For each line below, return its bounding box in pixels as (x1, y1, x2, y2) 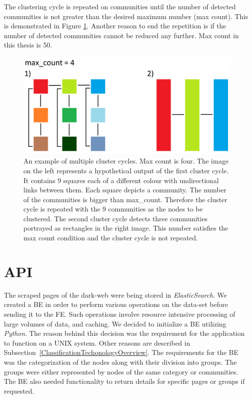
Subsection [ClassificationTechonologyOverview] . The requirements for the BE (4, 347, 238, 357)
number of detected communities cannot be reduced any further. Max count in (4, 30, 239, 40)
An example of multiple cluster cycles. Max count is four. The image (23, 156, 229, 166)
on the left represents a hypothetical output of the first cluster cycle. (23, 165, 229, 175)
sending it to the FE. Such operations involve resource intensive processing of (4, 308, 235, 319)
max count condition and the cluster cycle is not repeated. (23, 233, 198, 243)
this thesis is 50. (4, 40, 52, 50)
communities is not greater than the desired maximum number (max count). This (4, 11, 248, 21)
